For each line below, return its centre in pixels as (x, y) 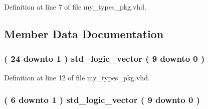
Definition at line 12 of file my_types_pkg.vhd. (77, 77)
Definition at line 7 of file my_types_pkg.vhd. (75, 7)
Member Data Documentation (84, 33)
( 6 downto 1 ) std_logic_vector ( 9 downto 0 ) (102, 100)
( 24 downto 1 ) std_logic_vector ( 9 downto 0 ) (105, 59)
